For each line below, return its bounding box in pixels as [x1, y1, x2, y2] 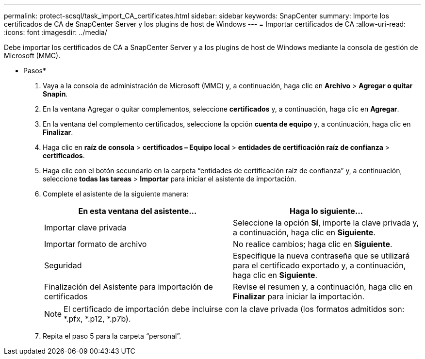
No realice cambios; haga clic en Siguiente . [233, 239, 392, 249]
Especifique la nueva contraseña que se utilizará [233, 251, 410, 261]
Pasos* [23, 66, 46, 75]
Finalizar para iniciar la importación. [233, 292, 365, 301]
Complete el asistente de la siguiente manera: [43, 190, 189, 198]
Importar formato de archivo [44, 239, 147, 249]
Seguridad [44, 261, 82, 270]
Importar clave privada [44, 223, 127, 232]
